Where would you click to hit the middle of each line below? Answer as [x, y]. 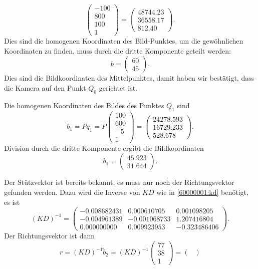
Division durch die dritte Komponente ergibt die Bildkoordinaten [104, 148]
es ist [12, 202]
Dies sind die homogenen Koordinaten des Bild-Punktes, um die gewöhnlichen [124, 41]
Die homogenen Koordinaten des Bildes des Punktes [84, 105]
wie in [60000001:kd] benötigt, [202, 192]
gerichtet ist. [118, 87]
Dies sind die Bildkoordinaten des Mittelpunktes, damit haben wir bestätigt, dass [129, 78]
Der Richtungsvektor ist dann [50, 236]
